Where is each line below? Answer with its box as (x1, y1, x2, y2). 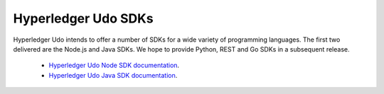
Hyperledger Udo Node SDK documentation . (48, 61, 180, 70)
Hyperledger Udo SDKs (13, 11, 154, 26)
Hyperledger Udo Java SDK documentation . (48, 71, 178, 79)
